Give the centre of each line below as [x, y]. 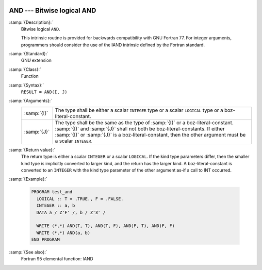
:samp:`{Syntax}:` [26, 85]
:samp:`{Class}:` [25, 69]
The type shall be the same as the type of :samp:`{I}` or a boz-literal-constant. [144, 122]
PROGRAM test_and [52, 192]
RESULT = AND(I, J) [44, 92]
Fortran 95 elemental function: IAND [57, 259]
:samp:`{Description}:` [31, 22]
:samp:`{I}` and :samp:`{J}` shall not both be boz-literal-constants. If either [140, 129]
